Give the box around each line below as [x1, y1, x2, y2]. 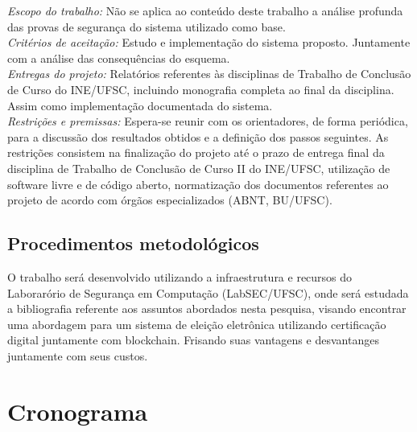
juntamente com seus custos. [7, 347, 148, 364]
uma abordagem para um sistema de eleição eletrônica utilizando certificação [7, 315, 386, 332]
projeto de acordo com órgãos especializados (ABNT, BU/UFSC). [7, 191, 332, 208]
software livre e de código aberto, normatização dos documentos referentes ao [7, 175, 389, 192]
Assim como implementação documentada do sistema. [7, 97, 273, 113]
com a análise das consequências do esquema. [7, 49, 230, 66]
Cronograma [7, 394, 148, 427]
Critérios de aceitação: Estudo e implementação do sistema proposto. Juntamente [7, 34, 411, 51]
